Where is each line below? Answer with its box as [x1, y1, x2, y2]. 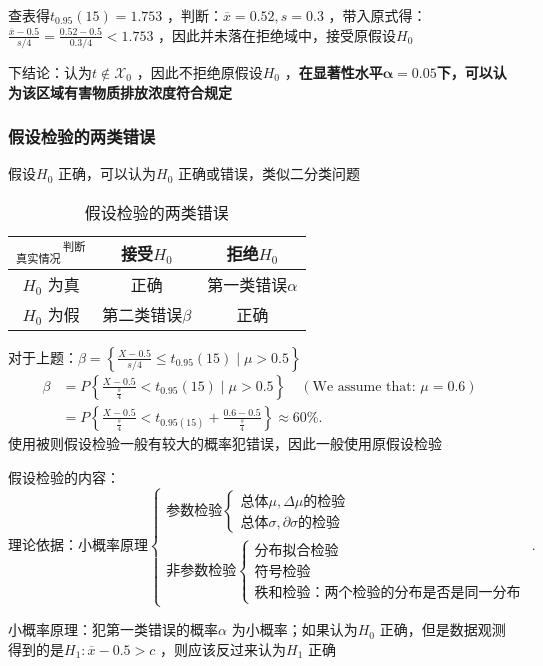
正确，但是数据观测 [379, 619, 506, 640]
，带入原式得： [328, 5, 427, 25]
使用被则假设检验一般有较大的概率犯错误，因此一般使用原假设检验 [8, 432, 442, 453]
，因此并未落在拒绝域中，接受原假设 [158, 24, 397, 45]
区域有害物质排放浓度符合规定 [35, 81, 232, 102]
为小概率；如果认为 [231, 619, 358, 640]
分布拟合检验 [254, 543, 339, 558]
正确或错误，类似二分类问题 [177, 163, 360, 184]
